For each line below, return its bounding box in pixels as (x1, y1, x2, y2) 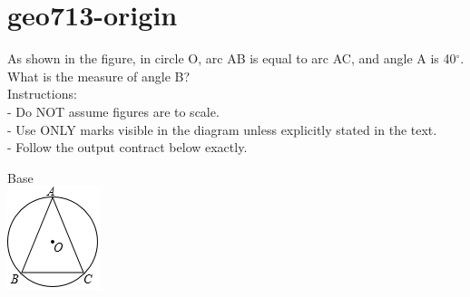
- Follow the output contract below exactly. (7, 138, 248, 157)
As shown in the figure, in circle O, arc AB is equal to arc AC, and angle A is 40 (7, 49, 456, 68)
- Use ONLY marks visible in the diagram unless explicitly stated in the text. (7, 120, 437, 139)
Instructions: (7, 84, 77, 103)
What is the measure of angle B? (7, 66, 191, 85)
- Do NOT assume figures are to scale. (7, 101, 220, 120)
